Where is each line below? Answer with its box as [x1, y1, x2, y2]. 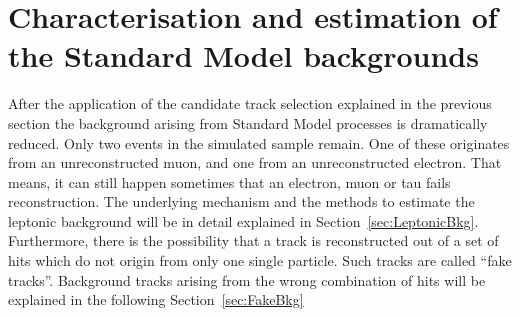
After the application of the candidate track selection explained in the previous [8, 93, 492, 114]
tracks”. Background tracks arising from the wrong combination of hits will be [8, 269, 486, 290]
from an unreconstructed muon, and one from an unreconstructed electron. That [8, 152, 502, 173]
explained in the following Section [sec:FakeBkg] [8, 289, 304, 310]
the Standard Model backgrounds [8, 35, 479, 76]
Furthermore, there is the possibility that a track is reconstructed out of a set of [8, 230, 499, 251]
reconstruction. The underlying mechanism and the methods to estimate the [8, 191, 475, 212]
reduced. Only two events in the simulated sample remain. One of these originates [8, 132, 510, 153]
